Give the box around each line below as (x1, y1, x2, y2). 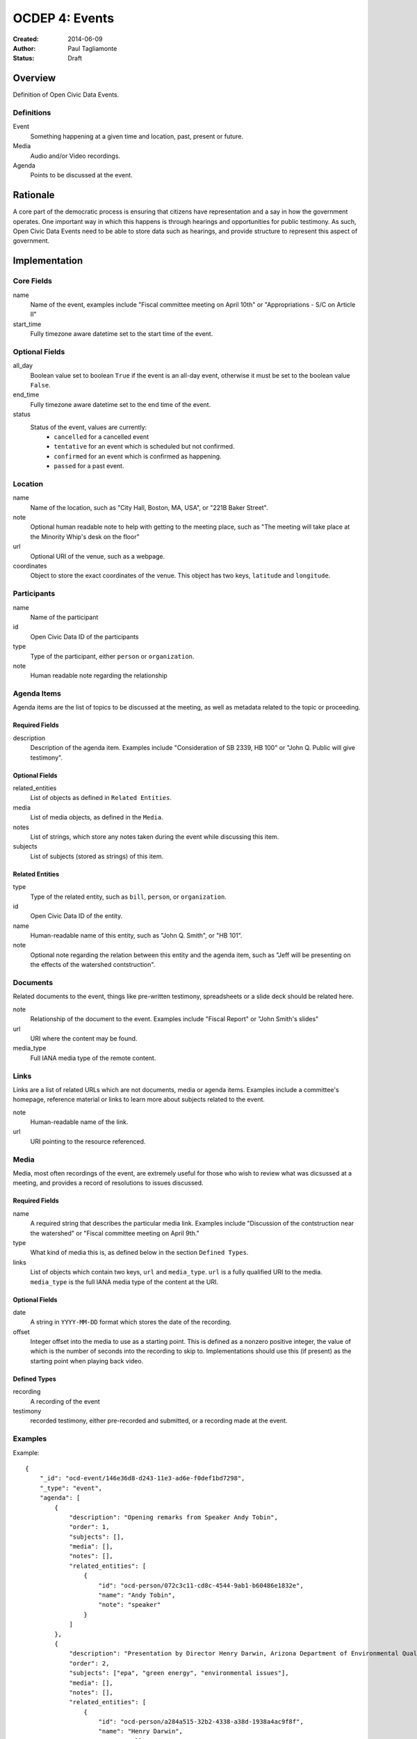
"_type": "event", (39, 1484, 103, 1492)
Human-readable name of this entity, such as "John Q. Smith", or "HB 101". (30, 931, 243, 940)
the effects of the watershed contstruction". (30, 961, 156, 969)
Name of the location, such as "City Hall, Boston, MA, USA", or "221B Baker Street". (30, 503, 268, 511)
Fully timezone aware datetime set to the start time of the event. (30, 330, 213, 338)
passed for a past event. (54, 462, 124, 470)
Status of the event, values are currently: (30, 423, 147, 431)
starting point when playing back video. (30, 1356, 144, 1365)
